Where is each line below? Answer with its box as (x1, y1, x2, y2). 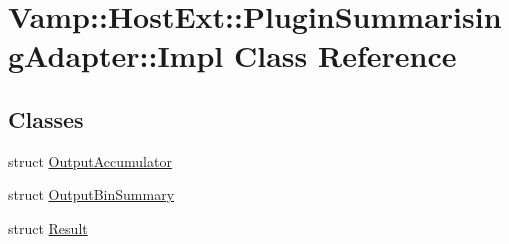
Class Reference (233, 35, 457, 76)
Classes (8, 103, 84, 134)
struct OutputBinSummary (8, 184, 175, 205)
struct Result (8, 217, 88, 238)
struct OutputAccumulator (8, 150, 172, 171)
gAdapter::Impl (8, 35, 224, 76)
